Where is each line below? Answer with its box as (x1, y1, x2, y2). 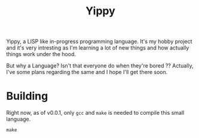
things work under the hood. (6, 51, 76, 58)
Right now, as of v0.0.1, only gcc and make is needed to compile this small (6, 109, 185, 116)
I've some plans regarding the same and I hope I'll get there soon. (6, 69, 168, 76)
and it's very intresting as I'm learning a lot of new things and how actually (6, 44, 189, 51)
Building (6, 90, 48, 103)
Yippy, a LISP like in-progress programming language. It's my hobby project (6, 38, 192, 45)
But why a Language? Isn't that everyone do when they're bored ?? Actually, (6, 62, 194, 69)
